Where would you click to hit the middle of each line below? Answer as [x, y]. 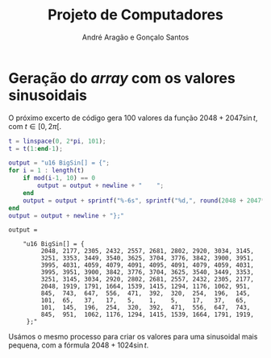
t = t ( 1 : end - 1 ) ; [35, 148]
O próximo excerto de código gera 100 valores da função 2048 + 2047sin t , [133, 118]
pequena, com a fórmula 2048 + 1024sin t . [79, 345]
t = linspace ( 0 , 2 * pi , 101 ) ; [57, 141]
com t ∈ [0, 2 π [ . [35, 126]
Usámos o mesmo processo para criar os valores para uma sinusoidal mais [133, 337]
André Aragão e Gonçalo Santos [135, 37]
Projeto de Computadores [135, 15]
